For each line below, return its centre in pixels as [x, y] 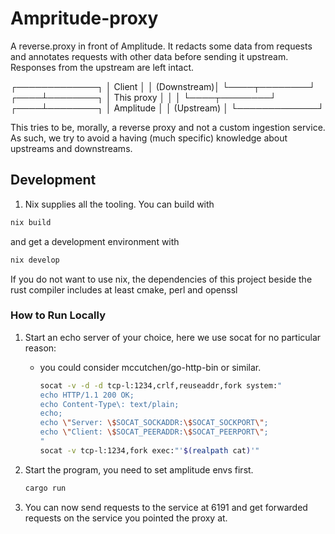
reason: [40, 348]
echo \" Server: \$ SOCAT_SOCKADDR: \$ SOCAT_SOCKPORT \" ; [154, 423]
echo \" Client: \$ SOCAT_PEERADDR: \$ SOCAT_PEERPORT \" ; [154, 432]
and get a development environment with [95, 241]
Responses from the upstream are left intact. [102, 67]
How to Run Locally [58, 315]
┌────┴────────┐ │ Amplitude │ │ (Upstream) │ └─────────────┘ [167, 108]
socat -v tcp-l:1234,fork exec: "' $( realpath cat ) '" [149, 450]
